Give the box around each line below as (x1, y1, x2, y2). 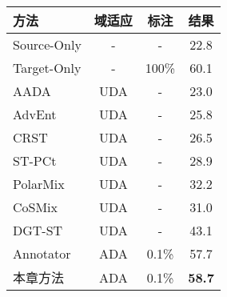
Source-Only (13, 35, 82, 54)
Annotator (13, 244, 71, 263)
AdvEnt (13, 105, 57, 123)
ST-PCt (13, 151, 57, 170)
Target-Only (13, 58, 82, 77)
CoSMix (13, 198, 58, 216)
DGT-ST (13, 221, 63, 239)
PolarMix (13, 175, 65, 193)
